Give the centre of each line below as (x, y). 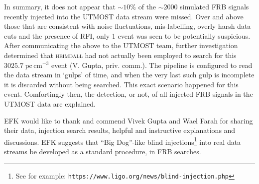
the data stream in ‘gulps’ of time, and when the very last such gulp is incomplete (129, 75)
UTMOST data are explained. (50, 103)
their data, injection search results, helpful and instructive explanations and (120, 130)
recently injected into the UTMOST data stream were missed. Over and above (124, 16)
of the (147, 6)
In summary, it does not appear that (60, 6)
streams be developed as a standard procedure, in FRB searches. (103, 151)
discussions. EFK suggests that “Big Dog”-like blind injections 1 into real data (123, 141)
